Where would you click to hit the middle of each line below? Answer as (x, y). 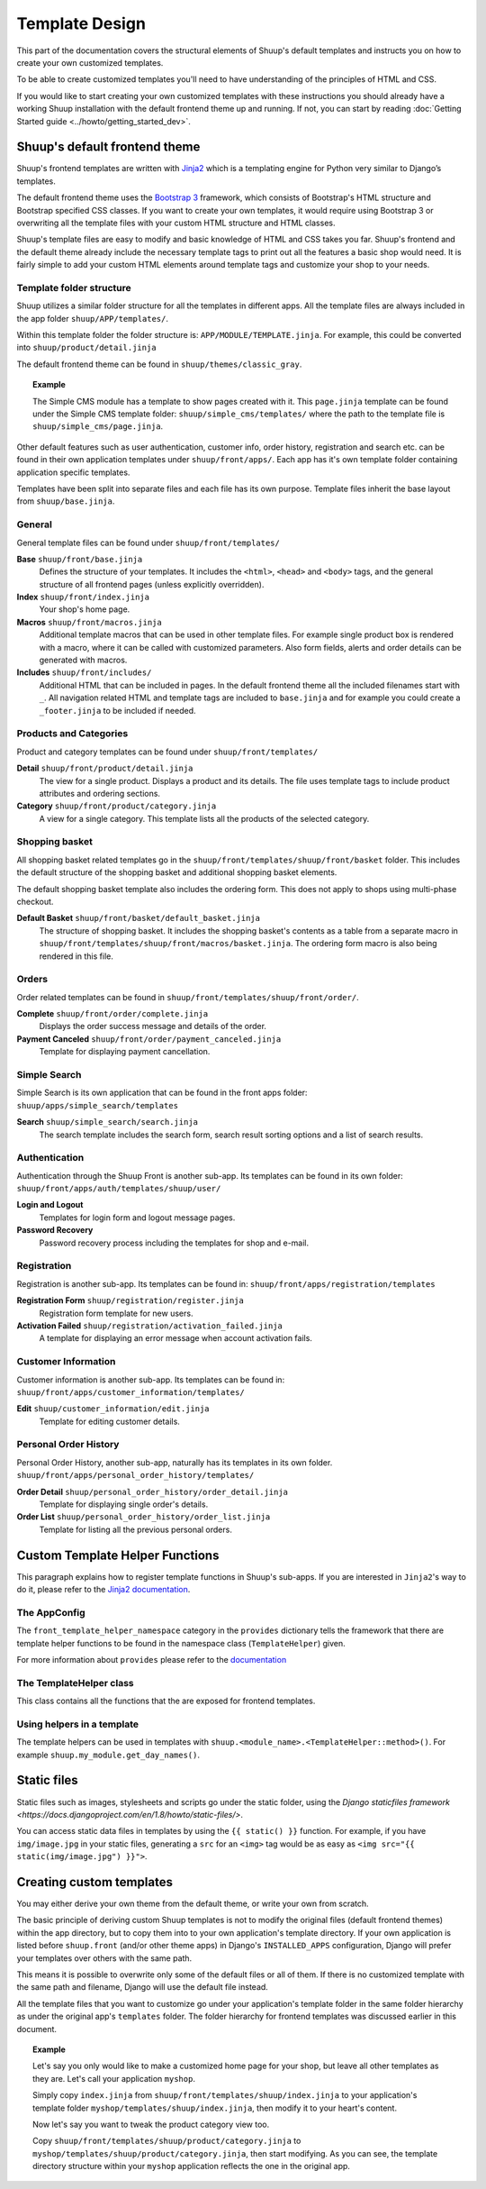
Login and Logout (50, 1205)
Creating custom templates (94, 1882)
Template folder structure (74, 287)
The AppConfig (51, 1612)
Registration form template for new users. (116, 1313)
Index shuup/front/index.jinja (83, 597)
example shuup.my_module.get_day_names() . (108, 1755)
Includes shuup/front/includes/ (84, 672)
